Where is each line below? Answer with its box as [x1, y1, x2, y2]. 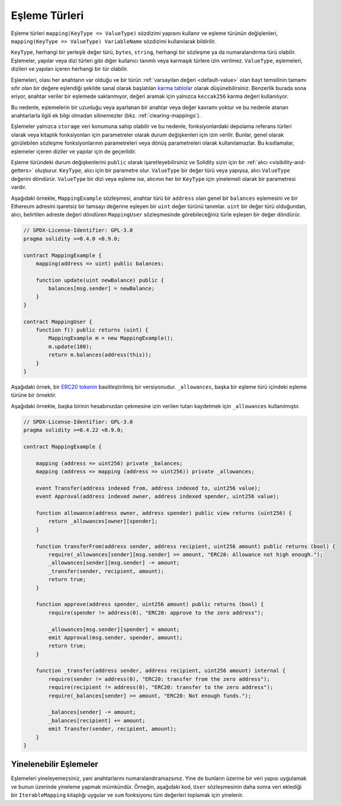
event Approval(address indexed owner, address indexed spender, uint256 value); [36, 493, 279, 500]
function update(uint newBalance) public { [36, 276, 164, 283]
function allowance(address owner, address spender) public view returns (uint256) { [36, 510, 292, 517]
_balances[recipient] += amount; [48, 717, 146, 724]
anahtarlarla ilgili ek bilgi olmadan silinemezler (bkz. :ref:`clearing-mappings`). [11, 112, 201, 119]
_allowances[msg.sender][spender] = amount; [48, 626, 180, 633]
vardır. [11, 184, 27, 191]
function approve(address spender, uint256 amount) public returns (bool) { [36, 601, 264, 608]
